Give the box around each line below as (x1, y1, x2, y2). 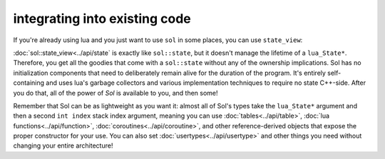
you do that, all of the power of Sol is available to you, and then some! (13, 88, 218, 97)
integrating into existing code (13, 11, 192, 26)
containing (13, 78, 45, 87)
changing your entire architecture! (13, 141, 113, 150)
